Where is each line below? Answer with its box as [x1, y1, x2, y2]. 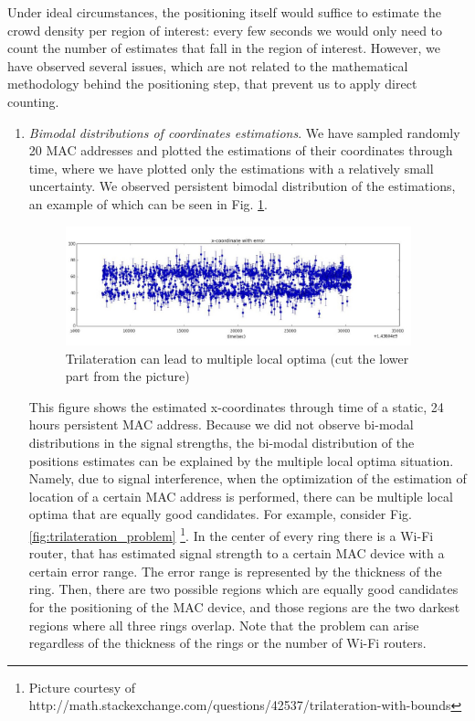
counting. [7, 91, 59, 111]
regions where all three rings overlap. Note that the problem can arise [28, 615, 419, 634]
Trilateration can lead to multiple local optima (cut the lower [65, 348, 409, 367]
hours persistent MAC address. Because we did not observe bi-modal [28, 415, 414, 434]
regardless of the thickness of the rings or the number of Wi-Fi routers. [28, 633, 427, 652]
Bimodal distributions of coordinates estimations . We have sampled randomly [28, 122, 460, 142]
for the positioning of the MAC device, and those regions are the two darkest [28, 597, 460, 616]
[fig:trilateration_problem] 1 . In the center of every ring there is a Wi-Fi [28, 523, 434, 545]
